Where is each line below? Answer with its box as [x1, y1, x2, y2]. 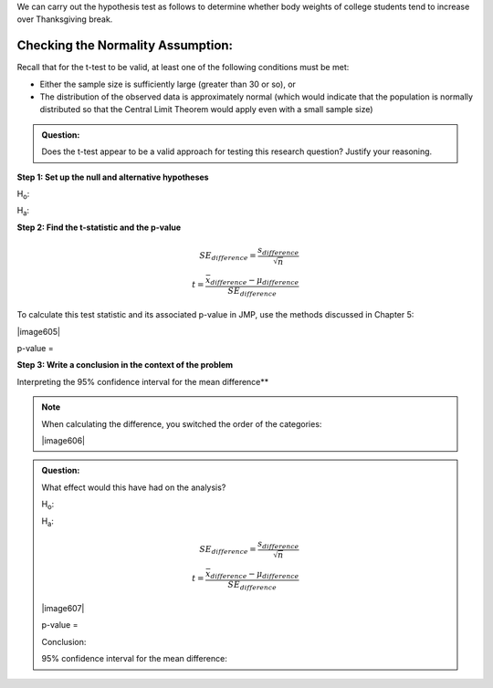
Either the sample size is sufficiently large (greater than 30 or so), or [39, 78, 297, 89]
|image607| [41, 603, 85, 614]
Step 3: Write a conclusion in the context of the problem [16, 360, 234, 370]
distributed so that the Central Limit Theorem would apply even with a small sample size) [39, 104, 373, 115]
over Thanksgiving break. [16, 14, 113, 25]
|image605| [16, 326, 61, 337]
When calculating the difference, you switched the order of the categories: [41, 418, 322, 429]
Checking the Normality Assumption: [16, 37, 233, 54]
